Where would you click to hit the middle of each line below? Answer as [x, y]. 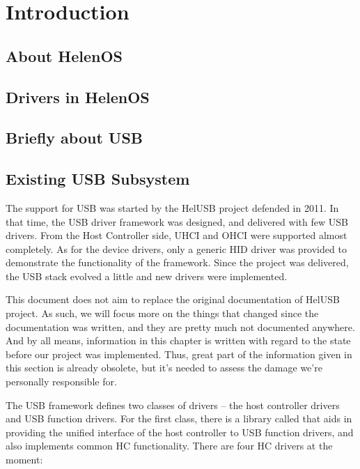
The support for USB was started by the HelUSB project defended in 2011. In [172, 207]
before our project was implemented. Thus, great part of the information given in [179, 354]
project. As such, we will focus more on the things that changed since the [162, 313]
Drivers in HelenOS [78, 97]
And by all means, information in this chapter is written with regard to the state [178, 340]
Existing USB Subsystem [98, 179]
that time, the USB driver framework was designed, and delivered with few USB [177, 221]
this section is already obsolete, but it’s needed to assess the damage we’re [164, 368]
